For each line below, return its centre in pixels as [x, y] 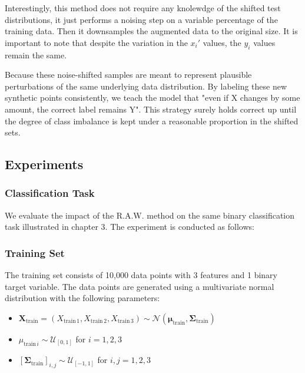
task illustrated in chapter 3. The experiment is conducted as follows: [130, 227]
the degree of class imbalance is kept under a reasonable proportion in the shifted [152, 121]
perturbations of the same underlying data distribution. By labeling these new [146, 86]
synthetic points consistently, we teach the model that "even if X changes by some [152, 98]
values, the [222, 42]
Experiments [44, 164]
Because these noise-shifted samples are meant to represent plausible [128, 75]
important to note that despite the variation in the [96, 42]
